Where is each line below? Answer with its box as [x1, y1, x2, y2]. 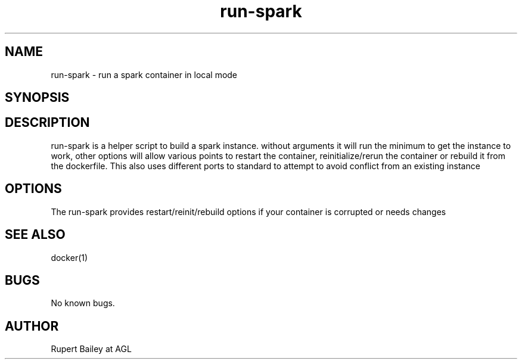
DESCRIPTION [5, 115, 90, 130]
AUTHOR [5, 318, 59, 334]
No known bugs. [51, 298, 115, 309]
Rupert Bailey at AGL [51, 344, 132, 354]
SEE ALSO [5, 227, 66, 242]
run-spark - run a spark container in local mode [51, 69, 238, 80]
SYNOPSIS [5, 90, 70, 105]
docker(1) [51, 252, 88, 263]
